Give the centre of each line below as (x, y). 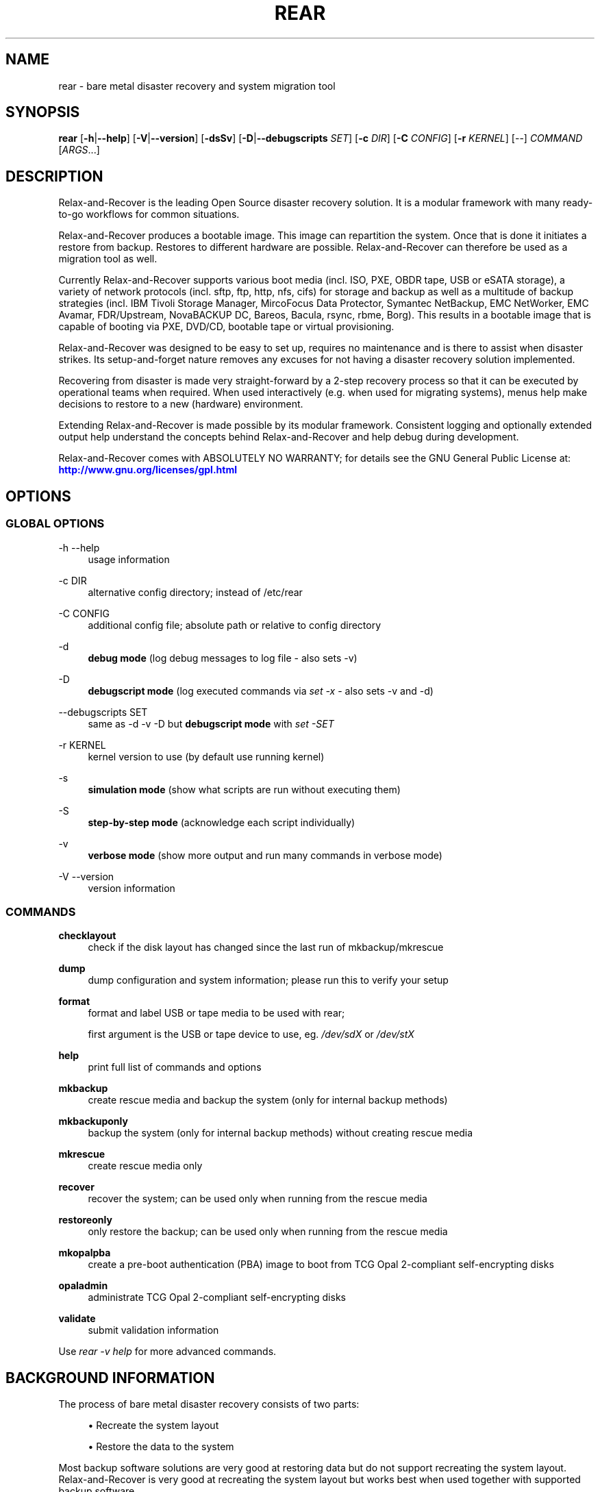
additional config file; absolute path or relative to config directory (235, 625)
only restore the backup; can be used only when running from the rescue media (268, 1232)
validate (77, 1319)
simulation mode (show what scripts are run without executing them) (244, 789)
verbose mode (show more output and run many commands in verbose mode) (265, 855)
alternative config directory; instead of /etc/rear (195, 592)
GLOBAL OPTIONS (55, 524)
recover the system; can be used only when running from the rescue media (258, 1199)
